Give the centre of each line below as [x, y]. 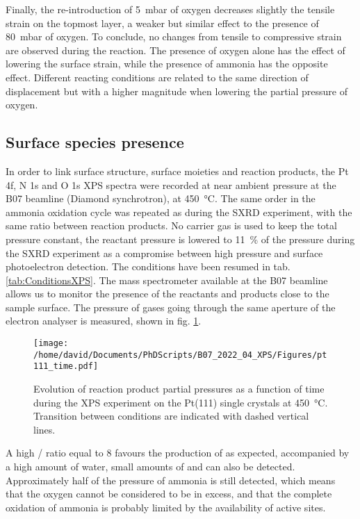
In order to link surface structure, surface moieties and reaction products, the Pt [177, 171]
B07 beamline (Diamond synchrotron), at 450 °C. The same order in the [161, 198]
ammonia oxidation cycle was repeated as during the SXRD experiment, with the [179, 212]
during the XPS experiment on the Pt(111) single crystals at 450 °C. [181, 402]
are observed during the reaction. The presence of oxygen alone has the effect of [175, 50]
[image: [51, 344]
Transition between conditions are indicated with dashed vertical [171, 416]
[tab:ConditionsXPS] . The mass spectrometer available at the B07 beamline [167, 280]
